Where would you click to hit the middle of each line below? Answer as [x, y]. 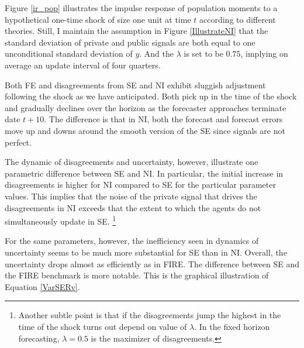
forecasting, [39, 338]
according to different [238, 19]
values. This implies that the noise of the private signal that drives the [131, 196]
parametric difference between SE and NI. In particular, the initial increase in [144, 173]
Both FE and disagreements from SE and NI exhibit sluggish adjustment [135, 85]
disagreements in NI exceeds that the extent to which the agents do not [133, 207]
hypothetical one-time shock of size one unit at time [98, 19]
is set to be [203, 54]
